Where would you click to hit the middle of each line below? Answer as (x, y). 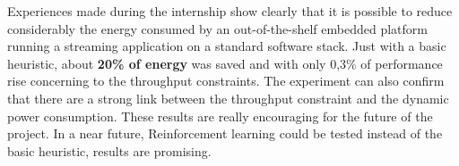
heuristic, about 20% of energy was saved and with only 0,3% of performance (225, 63)
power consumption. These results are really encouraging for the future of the (220, 116)
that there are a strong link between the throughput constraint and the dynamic (228, 98)
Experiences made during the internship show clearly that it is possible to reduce (230, 11)
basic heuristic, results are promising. (109, 150)
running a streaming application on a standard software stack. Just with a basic (227, 46)
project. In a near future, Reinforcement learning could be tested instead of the (225, 133)
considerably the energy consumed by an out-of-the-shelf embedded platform (217, 28)
